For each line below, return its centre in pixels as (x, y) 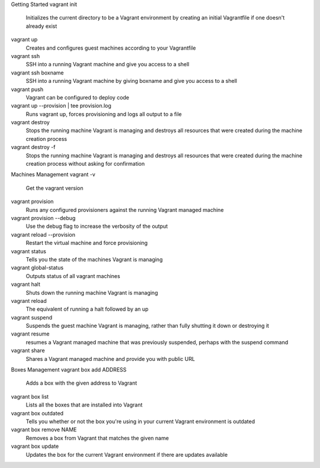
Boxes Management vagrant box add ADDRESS (69, 370)
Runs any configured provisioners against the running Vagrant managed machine (125, 209)
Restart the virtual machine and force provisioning (87, 243)
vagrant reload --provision (43, 234)
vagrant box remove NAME (44, 430)
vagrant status (29, 251)
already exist (41, 26)
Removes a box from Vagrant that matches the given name (97, 438)
